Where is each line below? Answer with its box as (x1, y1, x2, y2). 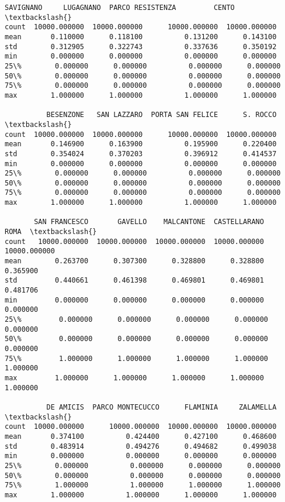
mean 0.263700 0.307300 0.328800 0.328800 (5, 257, 264, 266)
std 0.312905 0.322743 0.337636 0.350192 (5, 42, 277, 51)
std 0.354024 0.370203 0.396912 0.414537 (5, 149, 277, 158)
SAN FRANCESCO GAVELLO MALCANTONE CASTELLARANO (34, 218, 264, 226)
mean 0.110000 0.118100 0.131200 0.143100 (5, 32, 277, 41)
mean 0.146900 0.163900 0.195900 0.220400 (5, 140, 277, 149)
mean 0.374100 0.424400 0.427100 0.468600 (5, 432, 277, 441)
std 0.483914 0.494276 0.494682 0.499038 (5, 442, 277, 451)
